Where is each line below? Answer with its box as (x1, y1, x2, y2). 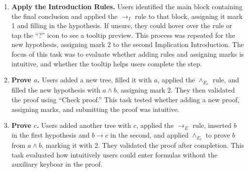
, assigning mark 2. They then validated (116, 85, 235, 95)
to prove (205, 129, 230, 140)
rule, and (213, 75, 239, 85)
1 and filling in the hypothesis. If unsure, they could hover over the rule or (11, 20, 232, 31)
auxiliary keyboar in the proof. (11, 159, 103, 169)
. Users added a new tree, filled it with (37, 75, 152, 85)
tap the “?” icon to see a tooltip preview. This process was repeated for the (11, 30, 235, 40)
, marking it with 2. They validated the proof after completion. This (41, 140, 244, 150)
